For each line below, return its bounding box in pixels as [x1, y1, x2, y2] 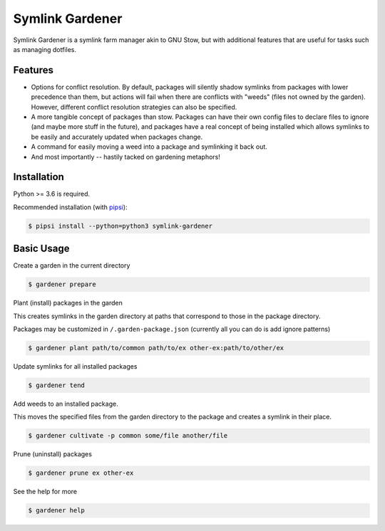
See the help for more [13, 488, 78, 496]
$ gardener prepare [28, 280, 96, 288]
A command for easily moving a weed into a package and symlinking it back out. [31, 142, 267, 151]
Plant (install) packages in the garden [13, 299, 123, 307]
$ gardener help [28, 506, 86, 515]
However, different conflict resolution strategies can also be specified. [31, 102, 237, 111]
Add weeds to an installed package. [13, 399, 118, 409]
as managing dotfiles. [13, 45, 76, 53]
